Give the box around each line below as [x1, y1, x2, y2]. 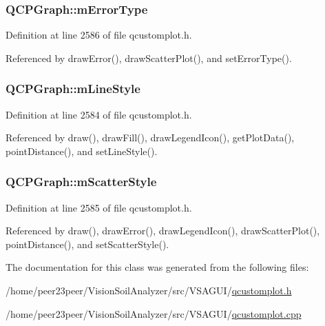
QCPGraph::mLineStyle [6, 80, 140, 97]
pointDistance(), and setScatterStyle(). [6, 236, 169, 251]
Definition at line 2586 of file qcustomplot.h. [6, 28, 192, 42]
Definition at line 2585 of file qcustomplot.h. [6, 200, 192, 214]
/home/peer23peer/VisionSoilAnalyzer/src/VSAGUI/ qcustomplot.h [6, 283, 292, 297]
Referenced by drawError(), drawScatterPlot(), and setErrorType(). [6, 50, 292, 65]
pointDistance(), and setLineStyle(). [6, 143, 158, 158]
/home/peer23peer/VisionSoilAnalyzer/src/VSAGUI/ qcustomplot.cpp [6, 306, 302, 320]
